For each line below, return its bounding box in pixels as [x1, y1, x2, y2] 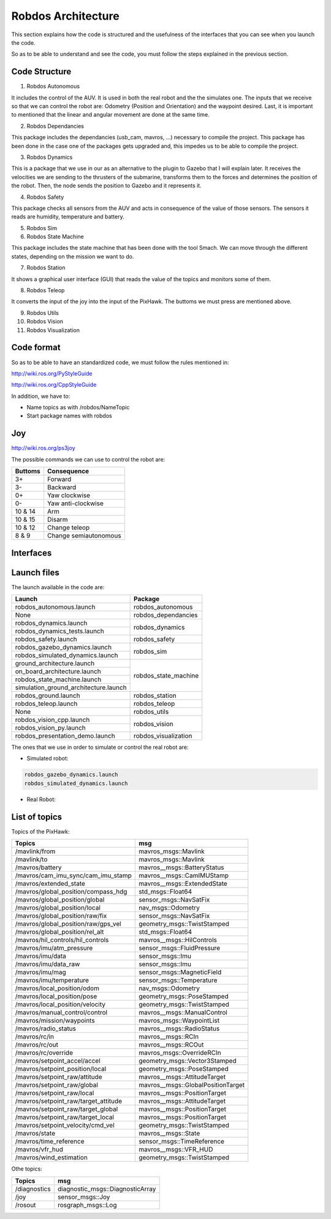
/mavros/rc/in [15, 1032, 55, 1041]
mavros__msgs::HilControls [139, 936, 218, 945]
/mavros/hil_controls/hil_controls [15, 936, 109, 945]
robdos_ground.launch [15, 691, 80, 700]
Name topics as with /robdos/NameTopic [26, 404, 130, 411]
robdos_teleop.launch [15, 700, 78, 708]
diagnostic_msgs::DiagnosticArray [57, 1185, 156, 1193]
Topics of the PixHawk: [11, 827, 70, 835]
